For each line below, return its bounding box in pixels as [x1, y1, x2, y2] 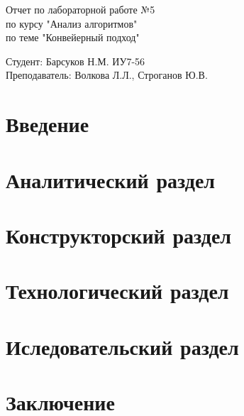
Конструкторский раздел [6, 220, 232, 249]
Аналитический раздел [6, 165, 216, 194]
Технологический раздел [6, 276, 229, 305]
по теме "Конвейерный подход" [6, 30, 140, 45]
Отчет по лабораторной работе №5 [6, 2, 155, 16]
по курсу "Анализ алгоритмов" [6, 16, 138, 31]
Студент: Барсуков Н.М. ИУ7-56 [6, 53, 145, 68]
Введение [6, 109, 89, 138]
